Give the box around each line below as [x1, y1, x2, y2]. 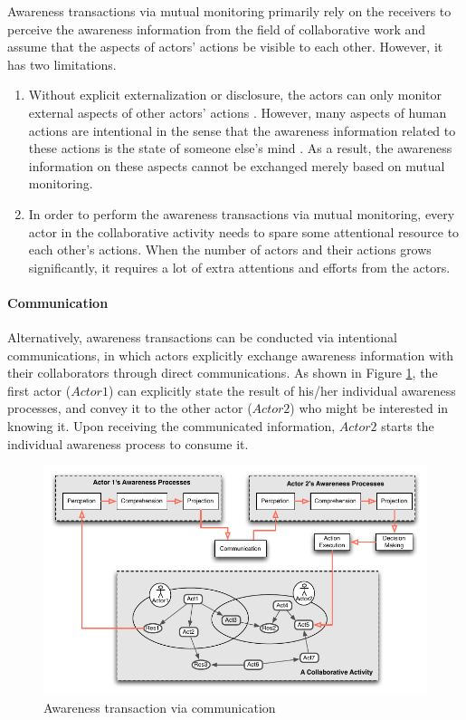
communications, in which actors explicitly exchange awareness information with [7, 345, 454, 364]
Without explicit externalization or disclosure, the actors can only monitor [28, 85, 442, 104]
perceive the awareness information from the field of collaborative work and [7, 19, 425, 38]
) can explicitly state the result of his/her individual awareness [108, 380, 456, 399]
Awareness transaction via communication [43, 697, 276, 716]
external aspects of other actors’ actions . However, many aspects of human [28, 102, 447, 121]
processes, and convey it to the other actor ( [7, 398, 252, 418]
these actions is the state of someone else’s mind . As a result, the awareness [28, 139, 452, 158]
